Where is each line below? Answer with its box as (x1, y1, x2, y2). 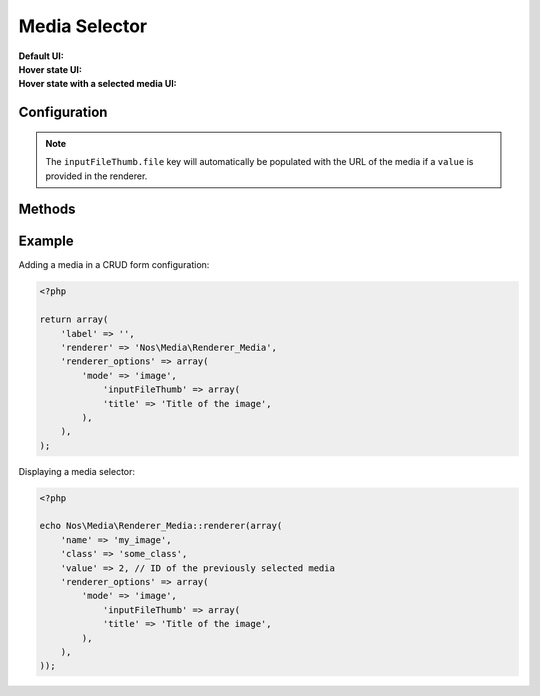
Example (18, 233, 74, 250)
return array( (39, 314, 109, 325)
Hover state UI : (18, 63, 82, 75)
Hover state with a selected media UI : (18, 78, 177, 90)
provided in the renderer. (45, 170, 148, 182)
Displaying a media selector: (18, 465, 135, 477)
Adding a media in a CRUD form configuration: (18, 259, 210, 271)
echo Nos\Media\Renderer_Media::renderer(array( (39, 520, 283, 532)
